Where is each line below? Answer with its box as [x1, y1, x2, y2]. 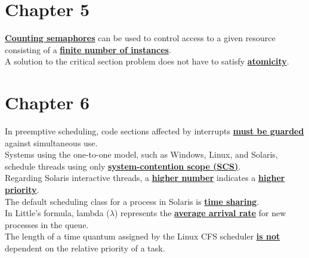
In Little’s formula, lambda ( [5, 207, 110, 219]
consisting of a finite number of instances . [5, 43, 171, 56]
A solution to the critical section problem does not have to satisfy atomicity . [5, 55, 289, 67]
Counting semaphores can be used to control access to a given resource [5, 32, 276, 44]
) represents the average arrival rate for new [114, 207, 286, 219]
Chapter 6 [5, 90, 90, 115]
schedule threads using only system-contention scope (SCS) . [5, 159, 241, 172]
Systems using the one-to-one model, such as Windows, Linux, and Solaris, [5, 148, 278, 161]
